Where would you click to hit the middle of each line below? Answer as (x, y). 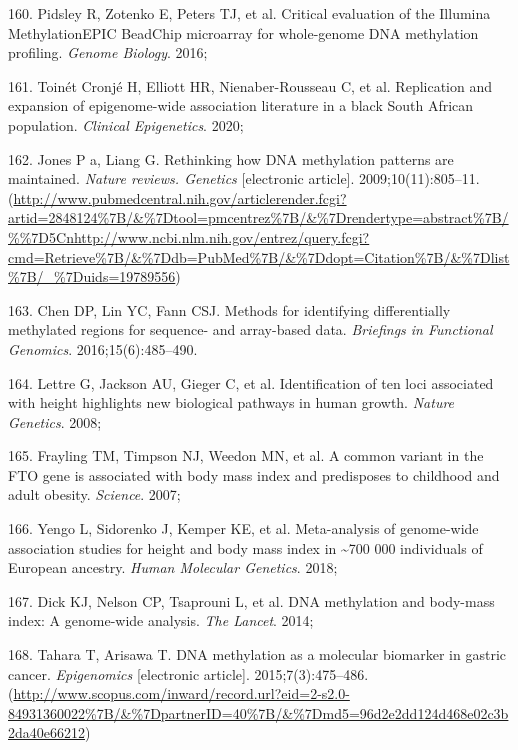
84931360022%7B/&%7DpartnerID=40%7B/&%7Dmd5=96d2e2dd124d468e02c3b (258, 712)
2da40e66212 (46, 732)
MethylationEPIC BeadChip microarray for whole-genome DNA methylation (243, 32)
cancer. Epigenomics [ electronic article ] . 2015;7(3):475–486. (188, 673)
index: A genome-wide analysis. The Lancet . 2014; (161, 620)
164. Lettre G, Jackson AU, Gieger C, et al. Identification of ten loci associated (251, 382)
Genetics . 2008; (55, 421)
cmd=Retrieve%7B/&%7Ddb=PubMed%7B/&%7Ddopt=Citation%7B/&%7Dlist (259, 256)
